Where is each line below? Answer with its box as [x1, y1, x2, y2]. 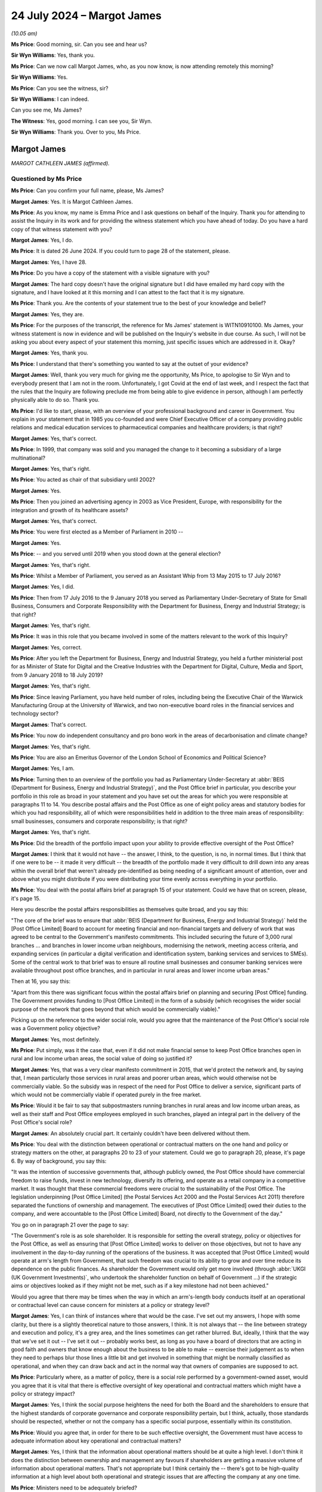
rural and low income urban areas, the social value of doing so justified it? [11, 1055, 193, 1062]
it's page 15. [11, 895, 41, 902]
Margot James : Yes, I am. [11, 765, 75, 772]
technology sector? [11, 710, 59, 717]
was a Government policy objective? [11, 1025, 101, 1032]
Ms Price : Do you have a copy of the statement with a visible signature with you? [11, 269, 210, 277]
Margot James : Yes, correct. [11, 643, 82, 651]
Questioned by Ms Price [11, 174, 82, 183]
